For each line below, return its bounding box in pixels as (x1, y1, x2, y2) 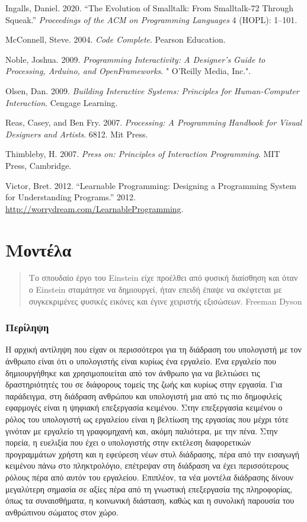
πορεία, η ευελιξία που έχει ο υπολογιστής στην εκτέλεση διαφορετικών (5, 436, 251, 449)
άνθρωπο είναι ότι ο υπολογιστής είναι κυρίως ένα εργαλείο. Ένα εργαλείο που (5, 355, 277, 367)
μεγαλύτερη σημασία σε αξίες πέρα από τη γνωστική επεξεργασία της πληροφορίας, (5, 482, 293, 495)
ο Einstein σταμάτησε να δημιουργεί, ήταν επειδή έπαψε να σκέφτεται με (28, 283, 282, 296)
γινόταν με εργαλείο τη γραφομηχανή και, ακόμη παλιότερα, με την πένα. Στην (5, 424, 278, 437)
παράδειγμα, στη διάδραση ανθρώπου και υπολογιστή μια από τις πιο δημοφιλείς (5, 389, 282, 402)
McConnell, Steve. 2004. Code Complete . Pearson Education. (5, 33, 226, 46)
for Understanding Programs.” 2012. (5, 191, 136, 203)
